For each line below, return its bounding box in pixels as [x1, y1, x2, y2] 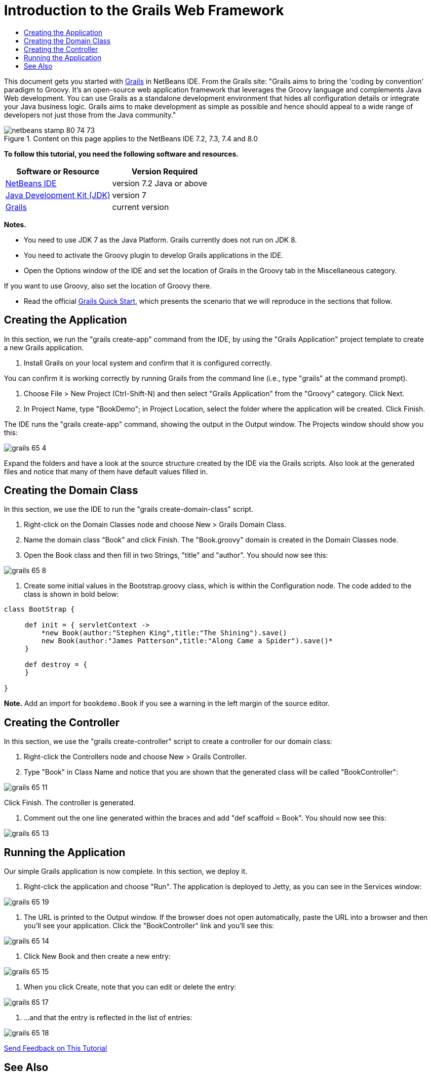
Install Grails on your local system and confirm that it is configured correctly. [24, 358, 272, 367]
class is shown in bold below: [24, 590, 119, 599]
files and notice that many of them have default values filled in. [4, 467, 208, 476]
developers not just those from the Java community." [4, 110, 176, 119]
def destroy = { [25, 661, 87, 669]
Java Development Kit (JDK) [5, 190, 111, 200]
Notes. [4, 220, 27, 229]
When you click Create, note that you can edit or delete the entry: [24, 983, 236, 992]
